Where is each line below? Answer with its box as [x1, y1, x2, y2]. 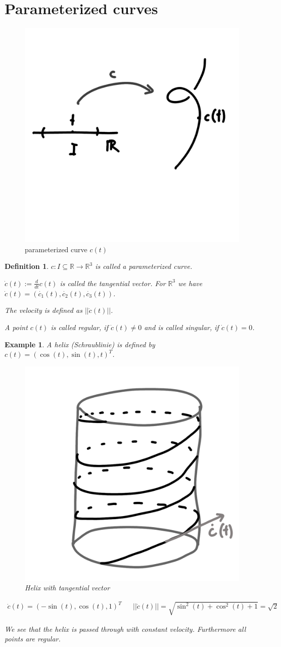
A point [5, 321, 28, 332]
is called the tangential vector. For [60, 278, 166, 288]
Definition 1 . [5, 261, 49, 271]
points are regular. [5, 633, 61, 644]
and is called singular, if [144, 321, 219, 332]
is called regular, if [51, 321, 108, 332]
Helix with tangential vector [25, 582, 110, 593]
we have [178, 278, 203, 288]
